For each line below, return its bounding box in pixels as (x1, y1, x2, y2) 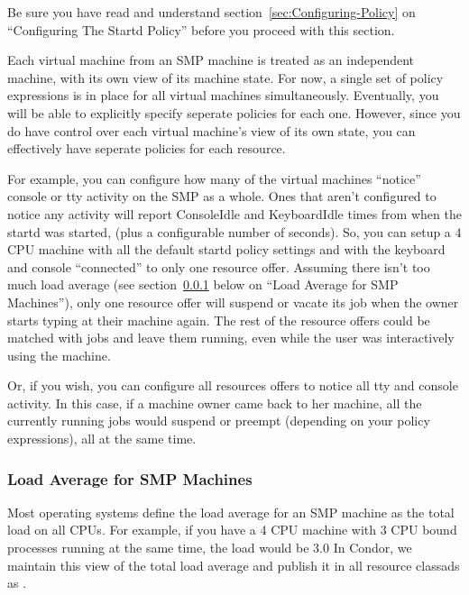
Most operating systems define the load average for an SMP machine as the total (7, 502, 455, 521)
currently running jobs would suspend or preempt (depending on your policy (7, 411, 430, 430)
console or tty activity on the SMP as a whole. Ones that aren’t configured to (7, 187, 437, 206)
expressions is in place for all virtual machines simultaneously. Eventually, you (7, 86, 439, 105)
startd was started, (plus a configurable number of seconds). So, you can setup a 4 (7, 222, 462, 241)
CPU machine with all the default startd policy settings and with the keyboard (7, 240, 446, 259)
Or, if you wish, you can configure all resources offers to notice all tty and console (7, 376, 458, 395)
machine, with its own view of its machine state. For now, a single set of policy (7, 68, 444, 87)
